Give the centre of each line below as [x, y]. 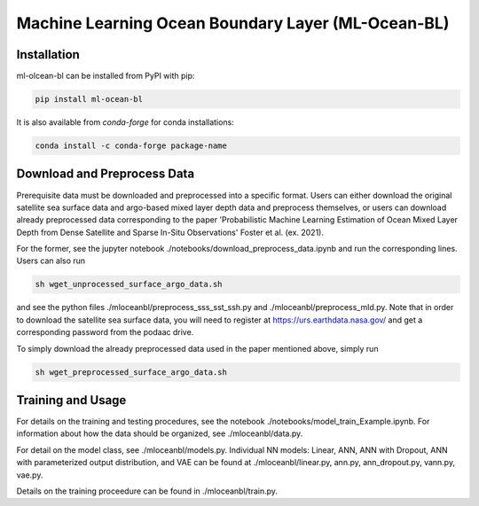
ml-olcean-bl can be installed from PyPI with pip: [106, 76]
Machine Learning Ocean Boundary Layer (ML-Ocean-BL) [233, 23]
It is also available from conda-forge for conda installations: [125, 122]
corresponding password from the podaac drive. [105, 332]
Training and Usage [71, 400]
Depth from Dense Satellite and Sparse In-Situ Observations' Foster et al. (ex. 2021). [170, 232]
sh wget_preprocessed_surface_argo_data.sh [131, 372]
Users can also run [51, 261]
